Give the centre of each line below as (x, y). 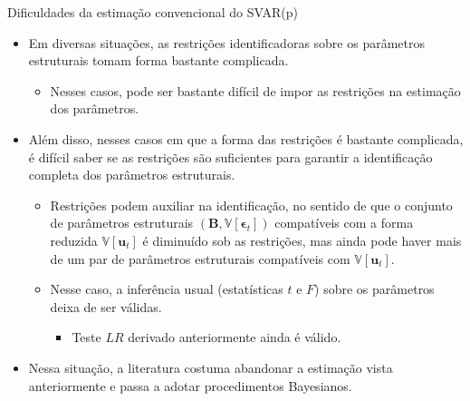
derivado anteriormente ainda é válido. (235, 337)
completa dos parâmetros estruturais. (132, 175)
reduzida (74, 240)
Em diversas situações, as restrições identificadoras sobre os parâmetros (227, 42)
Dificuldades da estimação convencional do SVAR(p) (153, 12)
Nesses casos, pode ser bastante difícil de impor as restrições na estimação (255, 90)
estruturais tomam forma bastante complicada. (158, 60)
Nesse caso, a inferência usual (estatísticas (167, 289)
